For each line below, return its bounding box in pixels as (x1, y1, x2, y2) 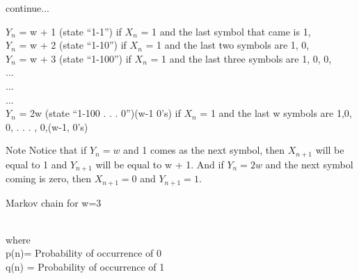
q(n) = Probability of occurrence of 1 (6, 260, 165, 274)
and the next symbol (265, 157, 353, 171)
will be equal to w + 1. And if (95, 157, 224, 171)
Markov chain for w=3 (6, 195, 102, 209)
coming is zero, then (6, 171, 91, 186)
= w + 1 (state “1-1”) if (19, 24, 122, 38)
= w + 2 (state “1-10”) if (19, 38, 127, 52)
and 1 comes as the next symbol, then (123, 143, 285, 157)
